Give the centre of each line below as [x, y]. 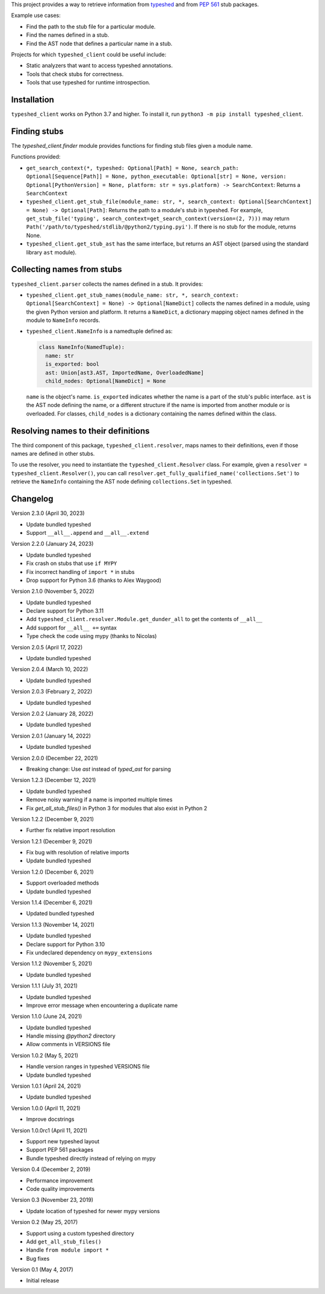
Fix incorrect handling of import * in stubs [80, 572]
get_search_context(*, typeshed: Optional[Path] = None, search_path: [132, 168]
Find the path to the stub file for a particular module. [91, 27]
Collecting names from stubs [67, 269]
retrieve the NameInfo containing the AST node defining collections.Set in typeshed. [122, 482]
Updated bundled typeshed [60, 914]
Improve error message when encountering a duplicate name [102, 1005]
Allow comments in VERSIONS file [68, 1044]
